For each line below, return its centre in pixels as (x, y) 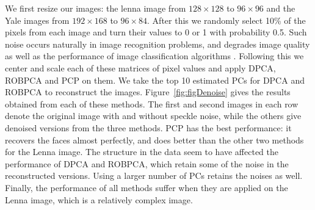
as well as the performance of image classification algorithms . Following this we (154, 56)
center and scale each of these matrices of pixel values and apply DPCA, (140, 67)
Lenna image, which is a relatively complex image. (99, 199)
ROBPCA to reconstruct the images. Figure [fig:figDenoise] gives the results (148, 92)
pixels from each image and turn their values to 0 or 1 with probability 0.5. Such (156, 32)
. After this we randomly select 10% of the (226, 20)
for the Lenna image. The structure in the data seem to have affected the (142, 152)
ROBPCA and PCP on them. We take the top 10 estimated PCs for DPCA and (155, 80)
